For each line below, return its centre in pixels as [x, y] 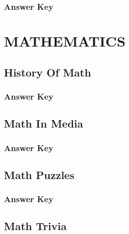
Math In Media [43, 123]
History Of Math [48, 72]
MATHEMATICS [65, 41]
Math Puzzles [39, 174]
